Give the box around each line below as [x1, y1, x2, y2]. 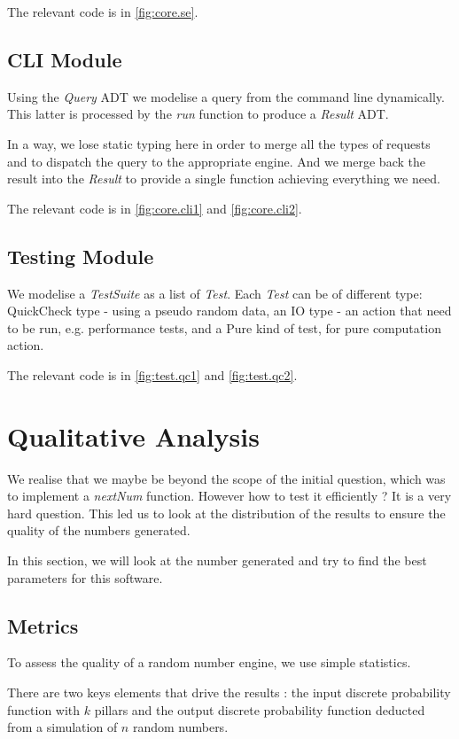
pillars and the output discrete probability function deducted [94, 700, 425, 719]
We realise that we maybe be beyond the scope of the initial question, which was [7, 469, 446, 487]
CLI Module [7, 45, 122, 73]
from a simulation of [7, 718, 118, 736]
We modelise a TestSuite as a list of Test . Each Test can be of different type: [7, 284, 423, 302]
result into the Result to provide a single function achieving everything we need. [7, 169, 440, 188]
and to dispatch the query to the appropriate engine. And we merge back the [7, 152, 425, 170]
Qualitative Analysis [7, 417, 260, 454]
